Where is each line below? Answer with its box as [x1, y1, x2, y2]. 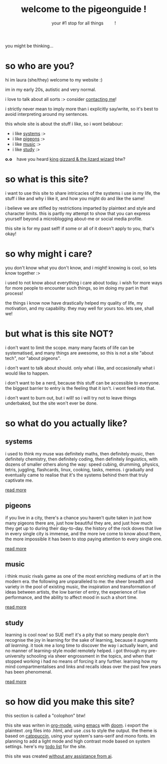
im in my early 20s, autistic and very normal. [5, 86, 96, 92]
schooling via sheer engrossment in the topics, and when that [26, 653, 153, 659]
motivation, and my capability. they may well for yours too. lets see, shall [5, 305, 154, 311]
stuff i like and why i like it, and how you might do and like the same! [5, 195, 145, 201]
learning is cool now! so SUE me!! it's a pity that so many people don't [5, 632, 149, 638]
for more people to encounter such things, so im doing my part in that [5, 285, 148, 291]
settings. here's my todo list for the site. [5, 744, 87, 750]
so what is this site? [5, 174, 89, 185]
